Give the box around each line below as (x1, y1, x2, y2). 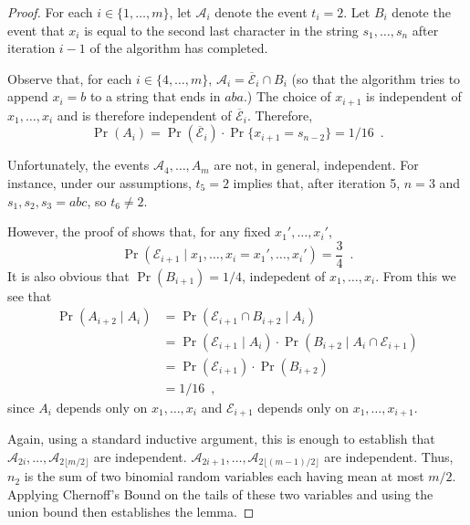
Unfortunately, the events (7, 155, 150, 174)
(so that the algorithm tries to (291, 68, 461, 88)
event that (7, 20, 65, 39)
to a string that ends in (89, 87, 221, 106)
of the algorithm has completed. (89, 38, 268, 58)
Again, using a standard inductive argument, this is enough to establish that (7, 429, 435, 448)
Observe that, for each (7, 68, 132, 88)
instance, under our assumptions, (7, 173, 192, 193)
